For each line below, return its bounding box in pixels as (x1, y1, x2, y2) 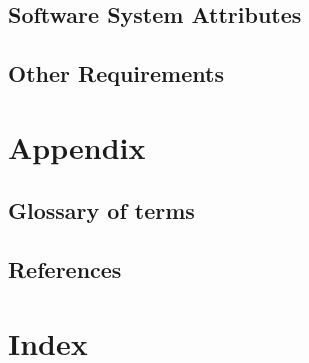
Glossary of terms (8, 195, 195, 226)
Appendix (8, 126, 146, 167)
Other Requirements (8, 58, 224, 89)
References (8, 254, 122, 285)
